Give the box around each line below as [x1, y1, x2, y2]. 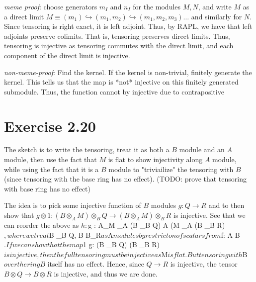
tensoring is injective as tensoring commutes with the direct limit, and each [4, 40, 234, 51]
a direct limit [4, 11, 44, 21]
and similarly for [191, 11, 242, 21]
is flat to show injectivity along [108, 154, 203, 165]
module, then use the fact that [4, 154, 97, 165]
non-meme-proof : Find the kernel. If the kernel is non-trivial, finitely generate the [4, 67, 252, 77]
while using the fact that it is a [4, 164, 99, 174]
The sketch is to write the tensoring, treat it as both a [4, 144, 170, 155]
